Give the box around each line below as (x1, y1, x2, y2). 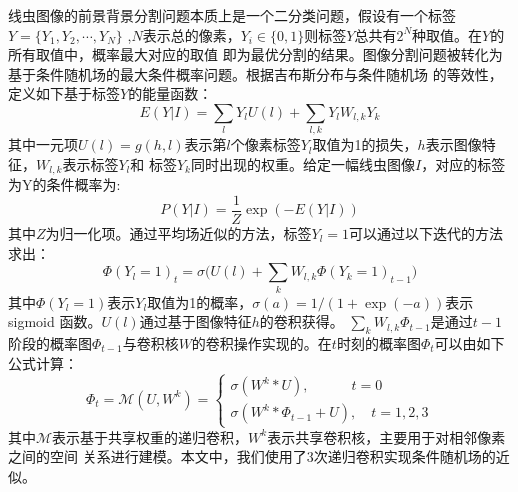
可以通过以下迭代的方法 (349, 223, 504, 243)
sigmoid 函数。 (8, 311, 102, 332)
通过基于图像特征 (139, 311, 252, 332)
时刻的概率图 (336, 332, 421, 353)
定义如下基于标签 (8, 83, 120, 104)
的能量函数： (128, 83, 213, 104)
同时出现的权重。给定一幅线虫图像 (190, 153, 415, 174)
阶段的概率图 (8, 332, 92, 353)
